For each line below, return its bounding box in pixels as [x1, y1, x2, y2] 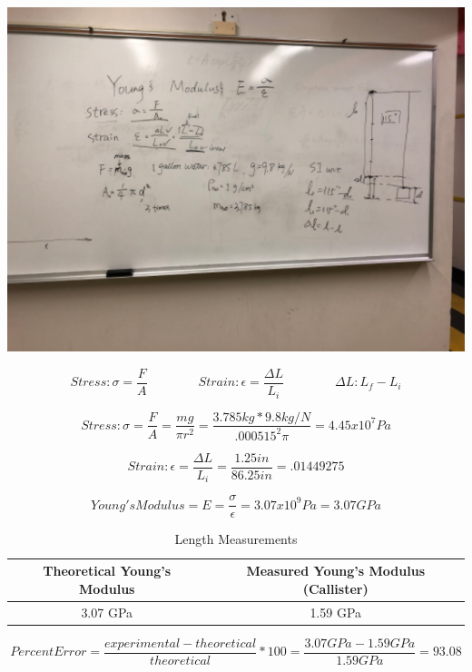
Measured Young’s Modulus [246, 561, 425, 580]
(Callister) [302, 578, 369, 598]
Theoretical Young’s [43, 561, 172, 580]
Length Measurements [174, 529, 298, 548]
